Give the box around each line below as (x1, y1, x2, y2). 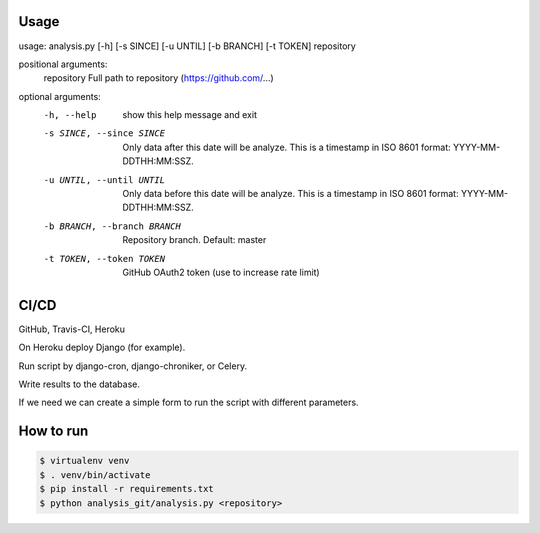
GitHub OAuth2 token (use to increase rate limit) (122, 266, 320, 278)
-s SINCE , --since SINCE (43, 128, 165, 139)
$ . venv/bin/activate (39, 469, 151, 480)
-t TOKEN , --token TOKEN (43, 253, 165, 264)
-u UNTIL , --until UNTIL (43, 174, 165, 185)
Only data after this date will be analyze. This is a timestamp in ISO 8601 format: (122, 141, 452, 153)
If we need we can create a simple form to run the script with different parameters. (18, 396, 359, 409)
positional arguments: (18, 58, 108, 70)
